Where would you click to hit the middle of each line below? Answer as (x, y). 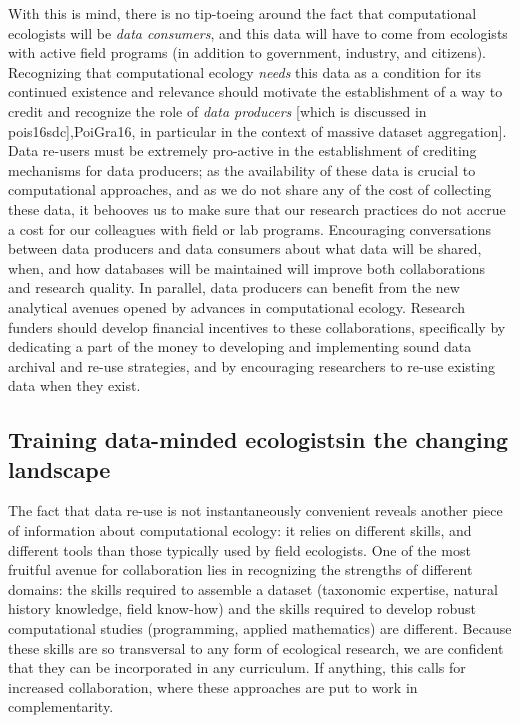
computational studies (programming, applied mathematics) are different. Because (260, 628)
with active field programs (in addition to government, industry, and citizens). (247, 52)
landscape (59, 468)
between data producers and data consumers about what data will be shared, (245, 248)
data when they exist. (74, 385)
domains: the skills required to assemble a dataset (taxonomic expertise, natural (253, 588)
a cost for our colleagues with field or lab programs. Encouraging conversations (250, 228)
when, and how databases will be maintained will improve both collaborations (247, 267)
